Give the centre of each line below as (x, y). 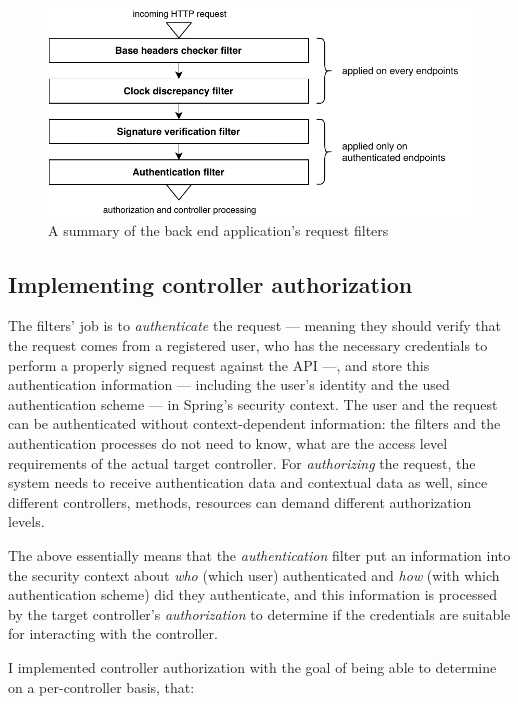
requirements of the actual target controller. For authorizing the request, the (242, 462)
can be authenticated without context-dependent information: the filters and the (254, 423)
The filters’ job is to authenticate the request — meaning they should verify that (254, 325)
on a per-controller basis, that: (101, 686)
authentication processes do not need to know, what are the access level (228, 443)
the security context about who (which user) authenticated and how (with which (254, 574)
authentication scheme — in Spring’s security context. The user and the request (253, 403)
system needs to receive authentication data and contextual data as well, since (248, 482)
